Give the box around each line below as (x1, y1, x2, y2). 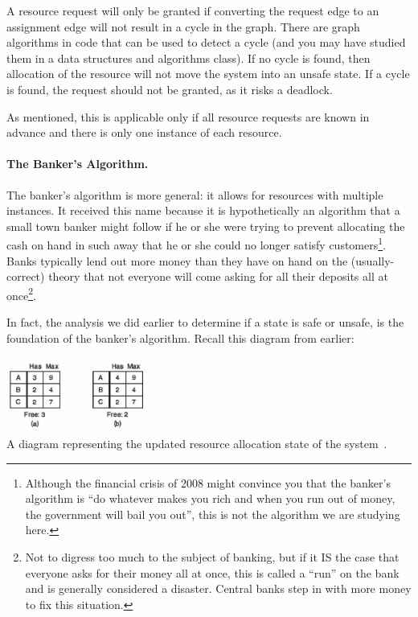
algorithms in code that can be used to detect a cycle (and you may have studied (6, 34, 406, 51)
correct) (6, 268, 45, 285)
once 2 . (6, 284, 36, 303)
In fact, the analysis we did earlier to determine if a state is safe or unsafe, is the (6, 314, 404, 331)
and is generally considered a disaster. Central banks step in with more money (25, 580, 412, 597)
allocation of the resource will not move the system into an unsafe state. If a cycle (6, 65, 410, 82)
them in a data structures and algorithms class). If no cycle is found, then (6, 49, 371, 66)
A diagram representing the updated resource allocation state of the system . (6, 435, 387, 452)
